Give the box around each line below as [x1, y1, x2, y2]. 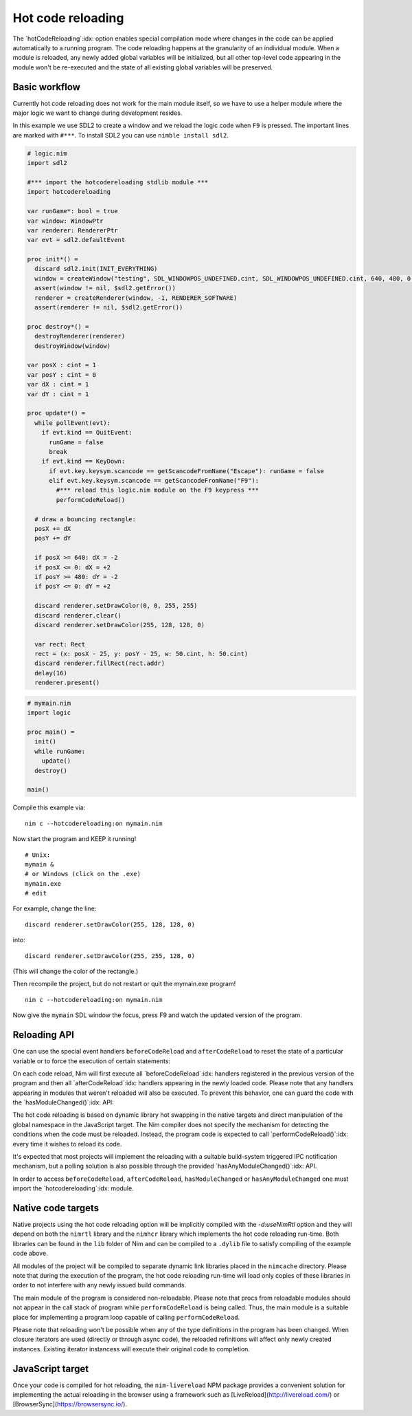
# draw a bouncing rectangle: [34, 515, 137, 523]
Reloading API [12, 1029, 75, 1041]
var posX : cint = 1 [27, 361, 96, 369]
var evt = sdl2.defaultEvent [27, 236, 126, 244]
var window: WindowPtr [27, 217, 104, 225]
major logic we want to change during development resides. [12, 109, 183, 117]
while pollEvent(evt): [34, 419, 111, 426]
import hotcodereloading [27, 188, 111, 196]
